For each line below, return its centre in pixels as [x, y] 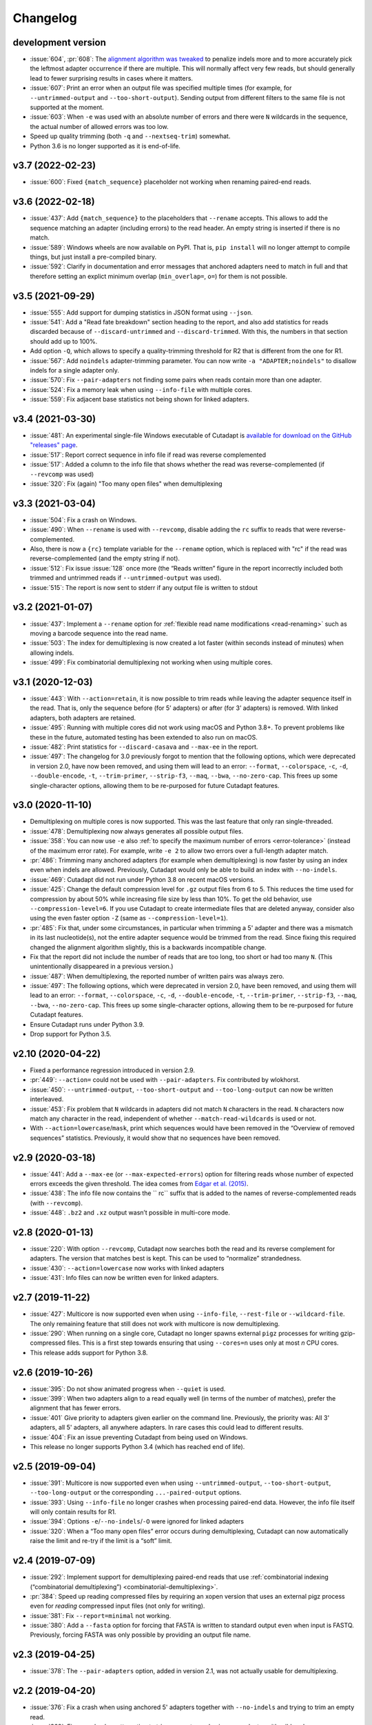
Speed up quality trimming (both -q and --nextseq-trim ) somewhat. [130, 136]
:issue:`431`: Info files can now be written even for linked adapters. [124, 1278]
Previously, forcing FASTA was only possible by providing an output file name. [141, 1635]
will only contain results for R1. [73, 1512]
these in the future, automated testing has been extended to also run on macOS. [144, 737]
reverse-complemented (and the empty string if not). [105, 558]
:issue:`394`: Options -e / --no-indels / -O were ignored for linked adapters [137, 1521]
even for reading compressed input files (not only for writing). [117, 1606]
